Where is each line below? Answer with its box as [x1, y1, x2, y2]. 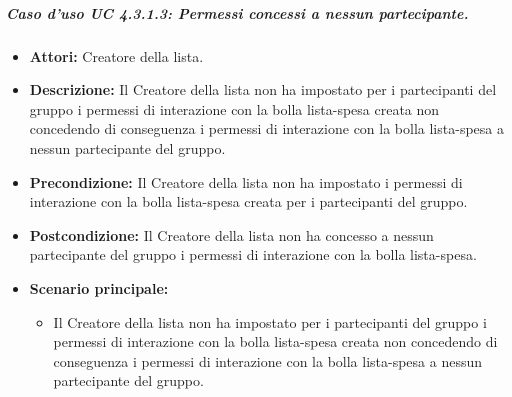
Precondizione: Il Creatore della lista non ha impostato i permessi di [29, 171, 463, 192]
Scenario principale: [29, 277, 169, 298]
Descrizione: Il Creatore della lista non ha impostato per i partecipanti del [29, 79, 497, 100]
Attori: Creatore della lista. [29, 45, 204, 66]
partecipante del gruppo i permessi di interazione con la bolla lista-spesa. [29, 244, 477, 265]
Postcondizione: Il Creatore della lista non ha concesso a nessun [29, 224, 434, 245]
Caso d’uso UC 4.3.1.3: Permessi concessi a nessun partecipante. [6, 2, 469, 23]
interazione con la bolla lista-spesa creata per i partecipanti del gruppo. [29, 191, 468, 212]
